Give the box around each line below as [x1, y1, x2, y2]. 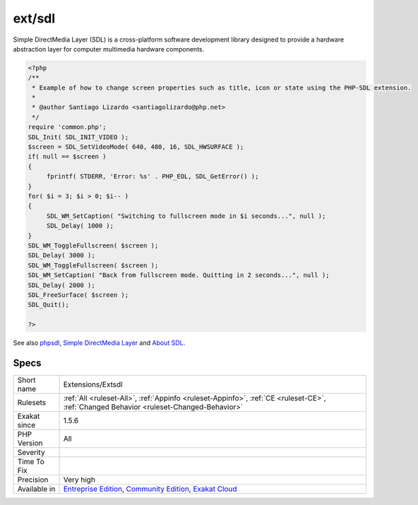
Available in [17, 484, 56, 494]
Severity [17, 447, 45, 457]
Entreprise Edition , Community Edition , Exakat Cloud [63, 484, 237, 494]
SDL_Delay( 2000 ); [28, 281, 95, 289]
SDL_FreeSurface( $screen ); [28, 291, 129, 299]
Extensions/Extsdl [63, 379, 123, 389]
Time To [17, 456, 45, 466]
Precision [17, 475, 49, 485]
